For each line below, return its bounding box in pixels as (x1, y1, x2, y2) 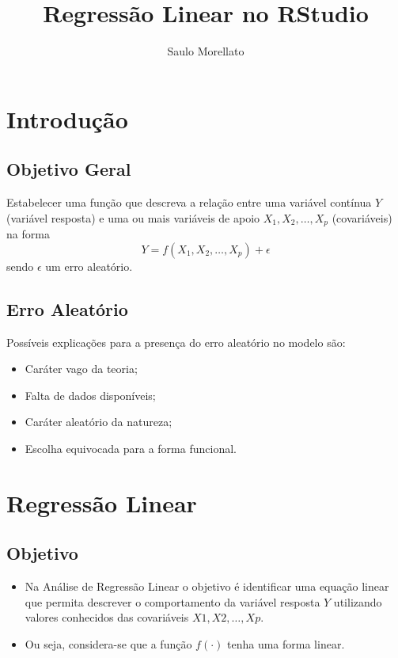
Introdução (6, 102, 128, 135)
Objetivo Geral (6, 157, 131, 181)
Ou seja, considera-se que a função (25, 635, 192, 652)
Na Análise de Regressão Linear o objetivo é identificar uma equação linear (25, 578, 389, 595)
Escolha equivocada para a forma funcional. (25, 439, 237, 456)
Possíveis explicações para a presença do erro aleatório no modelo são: (6, 333, 346, 350)
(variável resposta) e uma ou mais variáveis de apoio (6, 209, 260, 226)
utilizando (333, 593, 382, 610)
